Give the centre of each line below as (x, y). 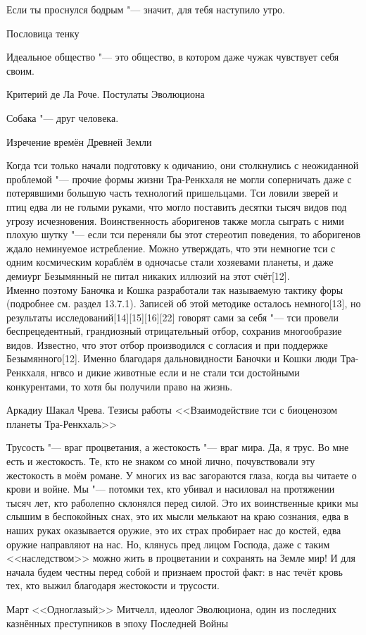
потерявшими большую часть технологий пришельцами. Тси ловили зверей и (172, 193)
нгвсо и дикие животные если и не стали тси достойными (175, 372)
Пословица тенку (43, 33)
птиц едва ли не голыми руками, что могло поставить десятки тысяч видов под (177, 206)
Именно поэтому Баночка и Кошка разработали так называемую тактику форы (175, 289)
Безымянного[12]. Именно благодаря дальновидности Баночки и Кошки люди (172, 358)
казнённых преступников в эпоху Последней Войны (118, 623)
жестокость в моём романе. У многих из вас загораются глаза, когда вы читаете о (182, 475)
